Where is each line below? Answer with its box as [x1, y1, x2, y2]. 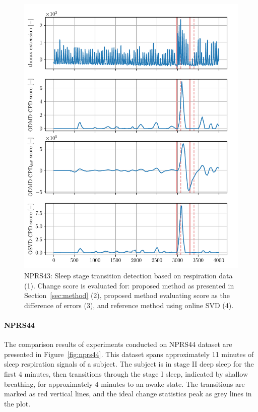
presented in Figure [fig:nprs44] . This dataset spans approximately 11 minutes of [4, 348, 254, 359]
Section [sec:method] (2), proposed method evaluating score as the [24, 290, 230, 301]
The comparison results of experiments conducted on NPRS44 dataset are [4, 339, 232, 349]
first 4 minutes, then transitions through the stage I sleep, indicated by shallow [4, 368, 248, 379]
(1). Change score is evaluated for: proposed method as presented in [24, 280, 234, 290]
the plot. [4, 398, 31, 408]
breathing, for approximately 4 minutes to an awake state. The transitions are [4, 378, 245, 389]
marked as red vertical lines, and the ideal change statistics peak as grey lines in [4, 388, 252, 399]
